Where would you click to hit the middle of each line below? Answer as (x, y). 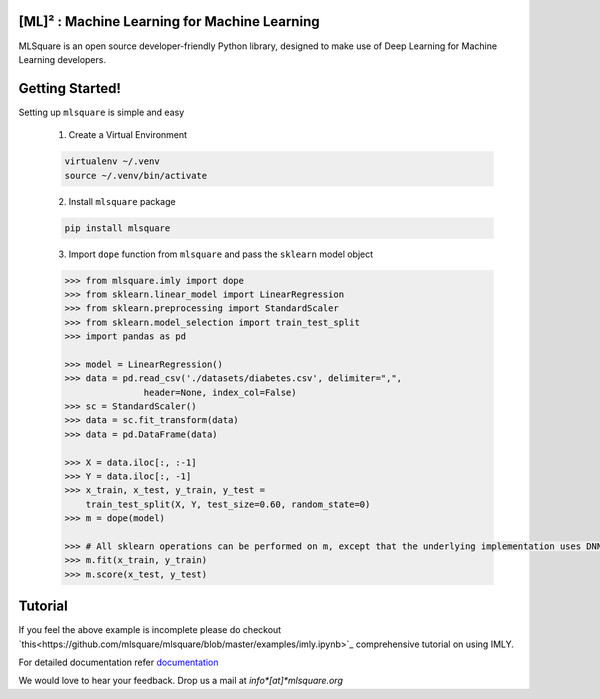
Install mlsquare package (122, 201)
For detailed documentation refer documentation (118, 662)
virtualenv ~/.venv (112, 161)
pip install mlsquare (117, 228)
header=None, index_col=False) (220, 392)
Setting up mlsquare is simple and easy (101, 112)
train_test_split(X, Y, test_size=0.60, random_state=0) (228, 504)
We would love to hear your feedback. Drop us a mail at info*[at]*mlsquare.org (181, 681)
